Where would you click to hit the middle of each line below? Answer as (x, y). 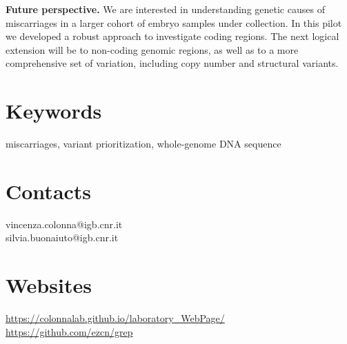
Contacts (49, 191)
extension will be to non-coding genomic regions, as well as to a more (152, 49)
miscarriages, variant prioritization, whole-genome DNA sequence (143, 144)
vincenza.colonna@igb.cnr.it (64, 224)
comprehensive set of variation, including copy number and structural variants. (172, 63)
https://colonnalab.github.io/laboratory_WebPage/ (115, 318)
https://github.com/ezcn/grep (69, 331)
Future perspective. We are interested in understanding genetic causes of (165, 9)
